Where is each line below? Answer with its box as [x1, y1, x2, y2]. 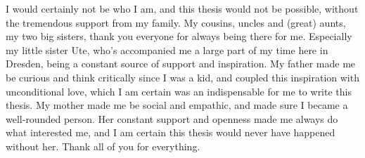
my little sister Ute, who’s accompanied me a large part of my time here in [6, 42, 328, 57]
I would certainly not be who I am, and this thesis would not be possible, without [6, 1, 359, 15]
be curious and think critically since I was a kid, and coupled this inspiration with [6, 70, 359, 84]
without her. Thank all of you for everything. [6, 138, 200, 153]
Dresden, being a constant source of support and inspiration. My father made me [6, 56, 356, 71]
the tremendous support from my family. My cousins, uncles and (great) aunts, [6, 15, 346, 29]
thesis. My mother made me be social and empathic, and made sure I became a [6, 98, 348, 112]
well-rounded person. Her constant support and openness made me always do [6, 111, 338, 126]
